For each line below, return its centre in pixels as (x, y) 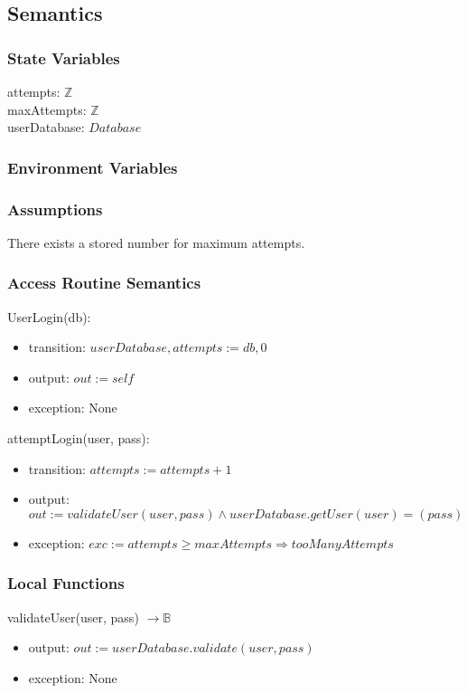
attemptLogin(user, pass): (79, 438)
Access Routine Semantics (104, 283)
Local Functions (66, 583)
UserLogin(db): (49, 316)
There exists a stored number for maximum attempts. (156, 242)
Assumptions (55, 209)
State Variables (64, 57)
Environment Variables (93, 167)
